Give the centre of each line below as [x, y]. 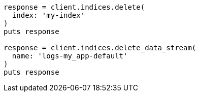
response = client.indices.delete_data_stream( [100, 48]
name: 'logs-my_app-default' [70, 56]
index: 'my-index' [48, 15]
